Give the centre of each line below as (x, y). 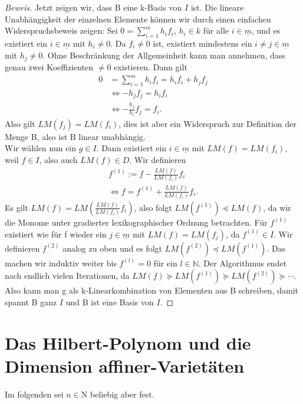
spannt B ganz (31, 302)
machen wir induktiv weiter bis (61, 263)
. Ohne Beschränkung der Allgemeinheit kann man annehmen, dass (164, 55)
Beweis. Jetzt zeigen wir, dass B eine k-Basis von (93, 7)
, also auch (58, 160)
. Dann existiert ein (131, 148)
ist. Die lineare (217, 7)
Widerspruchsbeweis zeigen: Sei (61, 30)
